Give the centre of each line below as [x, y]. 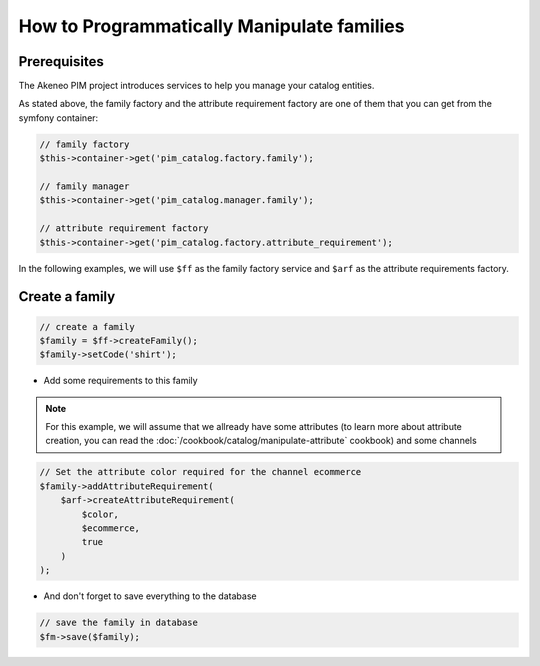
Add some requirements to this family [121, 381]
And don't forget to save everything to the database [150, 596]
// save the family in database [119, 623]
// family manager [84, 186]
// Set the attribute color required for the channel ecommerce [200, 472]
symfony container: [58, 117]
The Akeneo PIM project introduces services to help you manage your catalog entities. [196, 86]
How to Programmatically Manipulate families [211, 26]
